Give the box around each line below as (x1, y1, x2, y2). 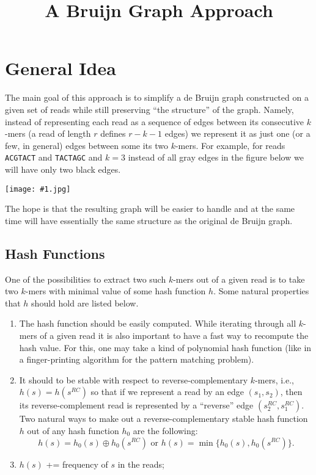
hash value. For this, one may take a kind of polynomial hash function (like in (19, 341, 312, 354)
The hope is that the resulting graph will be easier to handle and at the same (5, 202, 295, 215)
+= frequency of (46, 457, 108, 470)
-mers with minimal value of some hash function (25, 285, 206, 297)
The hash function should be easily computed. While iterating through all (19, 317, 296, 330)
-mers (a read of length (5, 127, 91, 140)
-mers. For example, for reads (175, 139, 285, 151)
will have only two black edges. (5, 162, 121, 175)
